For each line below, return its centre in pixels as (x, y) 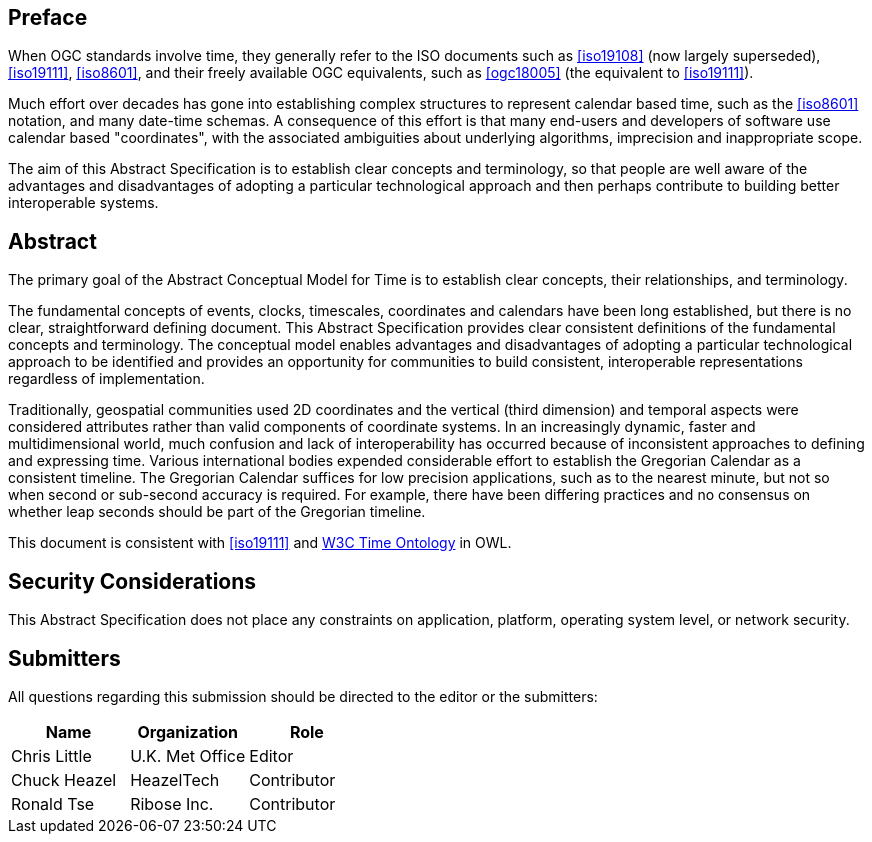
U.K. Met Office (188, 755)
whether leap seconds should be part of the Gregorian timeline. (217, 512)
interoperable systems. (83, 203)
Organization (187, 731)
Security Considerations (132, 581)
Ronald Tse (53, 803)
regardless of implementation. (106, 379)
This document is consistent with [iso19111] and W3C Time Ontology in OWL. (260, 543)
